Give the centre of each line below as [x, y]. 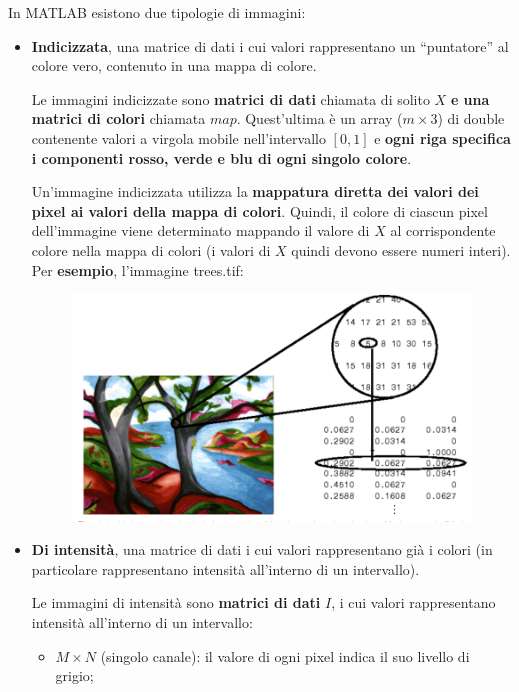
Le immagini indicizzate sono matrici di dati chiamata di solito [230, 98]
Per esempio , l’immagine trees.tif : [137, 269]
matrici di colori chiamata [118, 118]
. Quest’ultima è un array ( [319, 118]
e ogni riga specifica [442, 137]
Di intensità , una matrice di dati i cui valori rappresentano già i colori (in [262, 549]
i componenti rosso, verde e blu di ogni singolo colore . [221, 157]
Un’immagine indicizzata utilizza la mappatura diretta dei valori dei [255, 191]
